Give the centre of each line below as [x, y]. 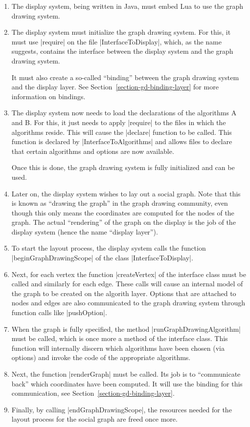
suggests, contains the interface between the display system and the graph [122, 51]
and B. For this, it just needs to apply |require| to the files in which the [119, 122]
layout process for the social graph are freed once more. [94, 419]
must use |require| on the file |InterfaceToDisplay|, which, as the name [116, 41]
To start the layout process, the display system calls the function [109, 248]
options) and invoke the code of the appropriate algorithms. [101, 357]
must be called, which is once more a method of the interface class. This [120, 338]
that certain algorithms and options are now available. [93, 151]
